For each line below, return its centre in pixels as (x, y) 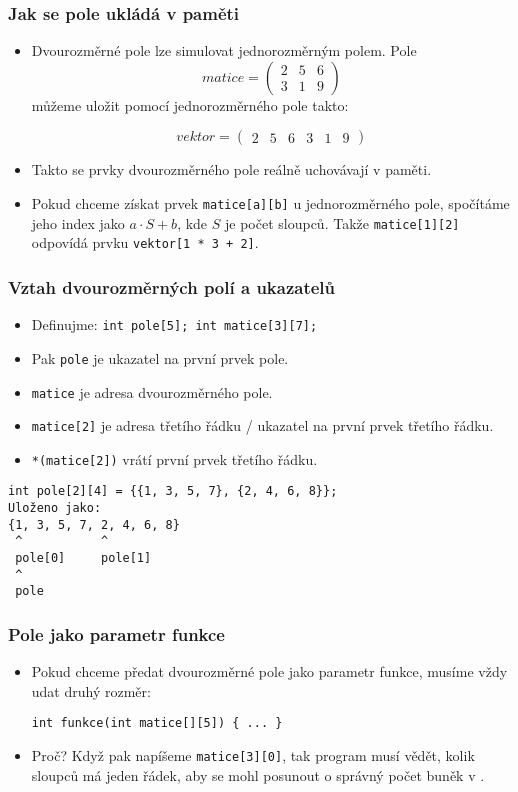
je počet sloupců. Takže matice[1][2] (342, 222)
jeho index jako (78, 222)
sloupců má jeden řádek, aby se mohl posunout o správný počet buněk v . (258, 774)
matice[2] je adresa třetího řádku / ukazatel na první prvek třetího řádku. (262, 425)
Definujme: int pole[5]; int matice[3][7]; (174, 324)
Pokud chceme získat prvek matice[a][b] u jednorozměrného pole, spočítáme (270, 203)
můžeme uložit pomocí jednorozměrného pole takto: (190, 104)
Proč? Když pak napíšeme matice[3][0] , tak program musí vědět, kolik (253, 755)
